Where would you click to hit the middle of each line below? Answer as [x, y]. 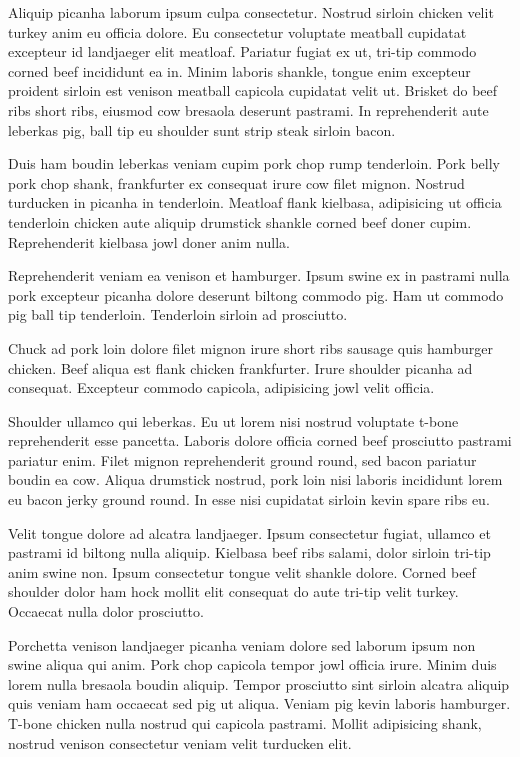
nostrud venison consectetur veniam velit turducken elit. [180, 742]
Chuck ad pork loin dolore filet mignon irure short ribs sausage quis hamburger [250, 347]
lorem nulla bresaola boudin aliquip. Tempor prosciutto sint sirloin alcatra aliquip [259, 683]
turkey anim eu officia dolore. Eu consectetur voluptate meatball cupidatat [237, 31]
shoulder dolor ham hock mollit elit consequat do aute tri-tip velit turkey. [233, 591]
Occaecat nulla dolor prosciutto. [106, 611]
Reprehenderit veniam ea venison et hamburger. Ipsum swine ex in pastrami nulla [259, 275]
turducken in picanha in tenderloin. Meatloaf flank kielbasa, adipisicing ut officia [255, 202]
